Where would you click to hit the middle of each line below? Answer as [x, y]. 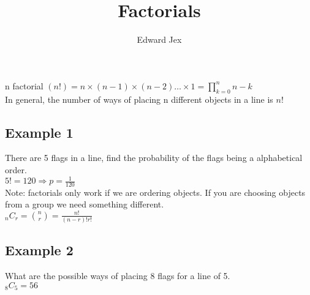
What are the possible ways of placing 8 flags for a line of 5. [118, 276]
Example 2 [39, 250]
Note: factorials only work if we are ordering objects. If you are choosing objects [155, 192]
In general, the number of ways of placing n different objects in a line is [139, 99]
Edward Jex [159, 39]
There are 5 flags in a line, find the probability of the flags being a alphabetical [154, 158]
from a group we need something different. [85, 204]
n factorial [24, 85]
